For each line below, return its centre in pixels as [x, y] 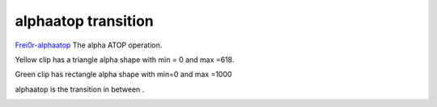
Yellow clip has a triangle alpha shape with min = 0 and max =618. [125, 60]
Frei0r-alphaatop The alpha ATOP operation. [89, 45]
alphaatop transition [84, 21]
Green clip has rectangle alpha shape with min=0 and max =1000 [123, 74]
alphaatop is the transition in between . [80, 89]
